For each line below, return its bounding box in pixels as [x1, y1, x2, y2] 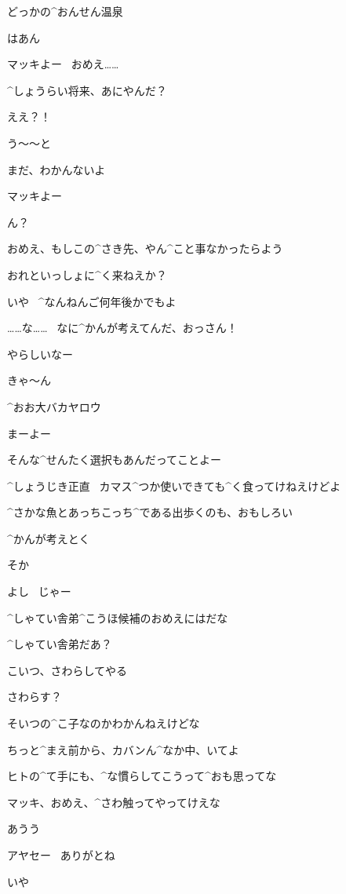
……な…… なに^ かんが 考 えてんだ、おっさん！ [7, 319, 238, 336]
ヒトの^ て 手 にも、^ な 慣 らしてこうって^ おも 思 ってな [7, 768, 277, 784]
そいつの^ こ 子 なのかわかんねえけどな [7, 715, 200, 732]
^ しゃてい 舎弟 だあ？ [7, 636, 112, 652]
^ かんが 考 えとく [7, 530, 90, 546]
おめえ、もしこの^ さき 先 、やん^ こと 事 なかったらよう [7, 240, 283, 257]
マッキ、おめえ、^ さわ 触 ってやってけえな [7, 794, 220, 810]
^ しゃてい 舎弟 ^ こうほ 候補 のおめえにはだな [7, 609, 228, 626]
